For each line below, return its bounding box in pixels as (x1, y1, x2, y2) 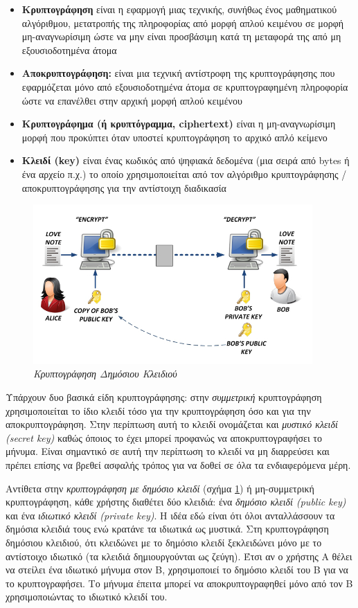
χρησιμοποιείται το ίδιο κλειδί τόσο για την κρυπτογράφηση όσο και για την (6, 403, 311, 418)
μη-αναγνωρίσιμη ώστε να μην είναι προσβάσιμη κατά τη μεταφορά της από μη (21, 29, 341, 44)
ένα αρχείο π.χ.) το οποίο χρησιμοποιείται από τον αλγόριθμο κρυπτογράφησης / (21, 166, 347, 181)
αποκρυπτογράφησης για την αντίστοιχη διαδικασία (21, 180, 226, 195)
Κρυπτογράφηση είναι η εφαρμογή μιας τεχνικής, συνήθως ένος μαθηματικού (21, 2, 337, 16)
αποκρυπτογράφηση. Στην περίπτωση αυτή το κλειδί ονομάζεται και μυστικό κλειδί (6, 417, 338, 431)
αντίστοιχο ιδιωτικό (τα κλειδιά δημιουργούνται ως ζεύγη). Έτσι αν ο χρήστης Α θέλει (6, 548, 352, 563)
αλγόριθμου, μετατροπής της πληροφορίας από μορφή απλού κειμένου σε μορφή (21, 15, 344, 30)
